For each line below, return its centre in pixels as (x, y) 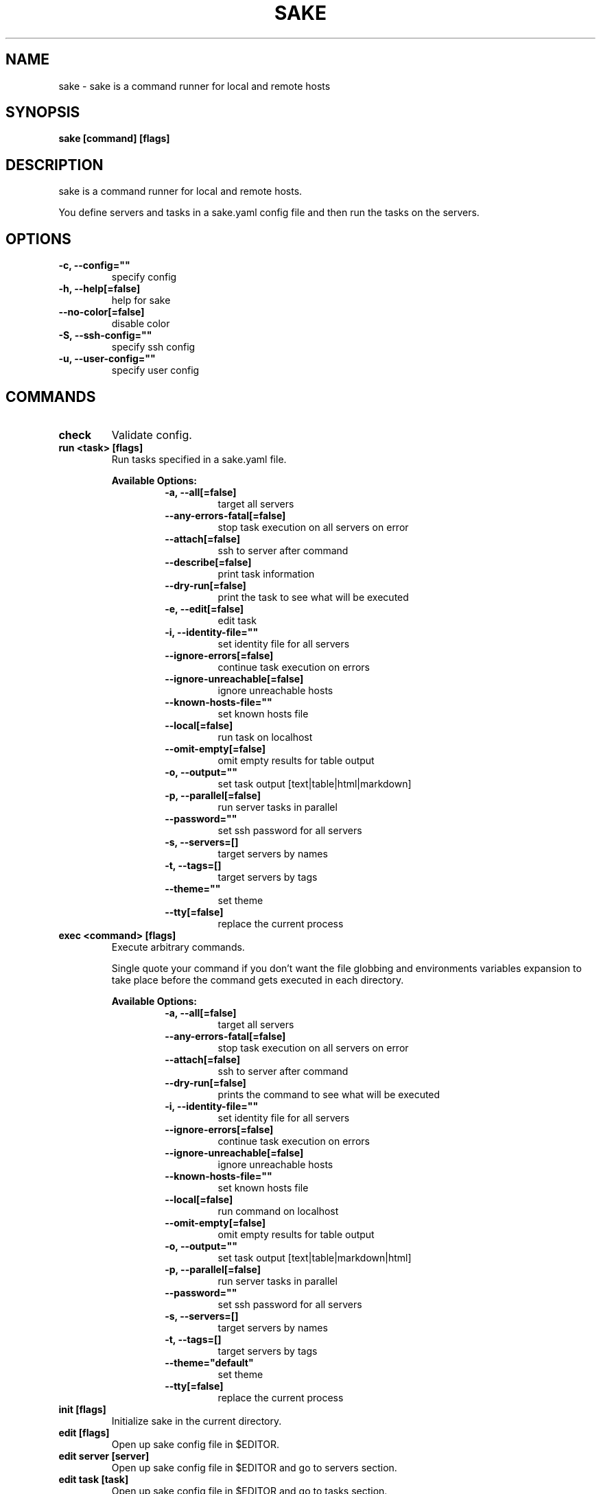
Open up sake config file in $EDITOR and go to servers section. (254, 1467)
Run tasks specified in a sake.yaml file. (199, 459)
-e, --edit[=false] (204, 608)
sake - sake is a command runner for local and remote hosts (195, 86)
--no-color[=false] (102, 312)
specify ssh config (153, 347)
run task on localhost (265, 737)
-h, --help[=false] (99, 289)
